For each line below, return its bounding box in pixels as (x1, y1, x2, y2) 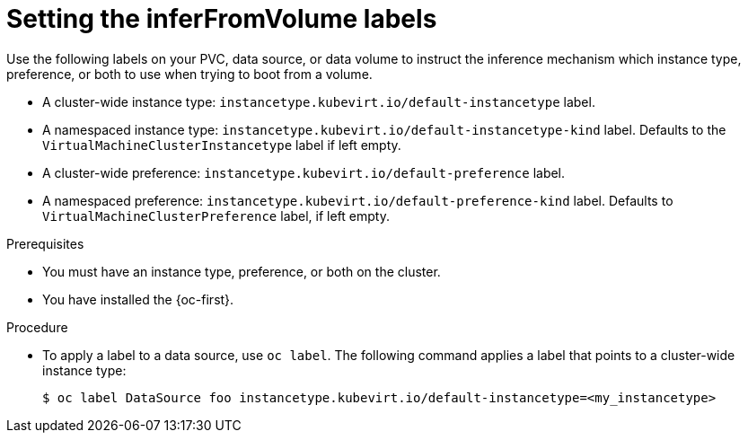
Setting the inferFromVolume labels (6, 4, 437, 34)
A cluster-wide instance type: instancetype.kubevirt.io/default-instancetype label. (42, 93, 595, 110)
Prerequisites (6, 235, 84, 251)
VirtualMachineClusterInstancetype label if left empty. (42, 136, 401, 153)
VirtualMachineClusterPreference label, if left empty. (42, 207, 391, 224)
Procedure (6, 319, 68, 335)
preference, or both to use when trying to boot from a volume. (6, 66, 373, 82)
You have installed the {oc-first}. (42, 291, 234, 307)
